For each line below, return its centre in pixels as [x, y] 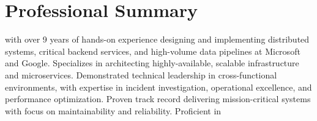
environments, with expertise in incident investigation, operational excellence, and [158, 87]
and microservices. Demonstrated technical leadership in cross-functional [141, 74]
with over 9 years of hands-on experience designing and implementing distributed [157, 39]
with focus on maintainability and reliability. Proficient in [113, 110]
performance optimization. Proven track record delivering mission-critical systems [158, 99]
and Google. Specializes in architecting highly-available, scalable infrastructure [152, 63]
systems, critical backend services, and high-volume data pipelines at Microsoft [153, 51]
